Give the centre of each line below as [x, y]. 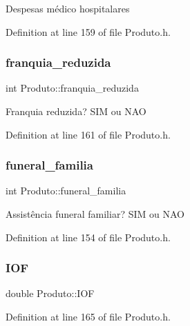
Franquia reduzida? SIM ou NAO [76, 111]
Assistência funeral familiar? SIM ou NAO [95, 214]
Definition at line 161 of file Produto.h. [88, 134]
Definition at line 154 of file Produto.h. [88, 237]
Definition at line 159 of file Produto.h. [88, 31]
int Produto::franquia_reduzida [72, 88]
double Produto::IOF [50, 293]
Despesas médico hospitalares [68, 8]
